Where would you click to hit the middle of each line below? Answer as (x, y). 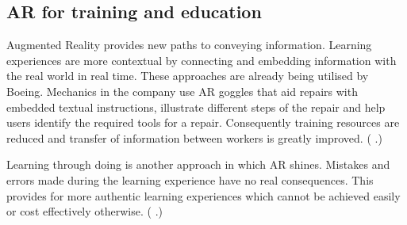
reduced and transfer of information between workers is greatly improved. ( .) (194, 137)
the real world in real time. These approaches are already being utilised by (188, 76)
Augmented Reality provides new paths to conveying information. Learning (189, 45)
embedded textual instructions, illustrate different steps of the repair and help (196, 107)
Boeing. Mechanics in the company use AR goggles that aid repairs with (182, 91)
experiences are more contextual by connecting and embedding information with (202, 60)
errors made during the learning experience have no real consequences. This (190, 179)
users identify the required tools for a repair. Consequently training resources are (203, 122)
